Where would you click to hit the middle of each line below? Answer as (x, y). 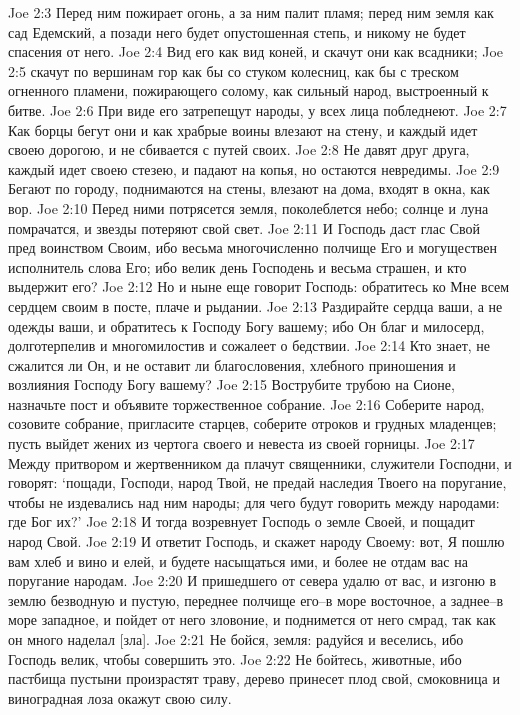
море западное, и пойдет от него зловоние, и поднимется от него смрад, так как (252, 619)
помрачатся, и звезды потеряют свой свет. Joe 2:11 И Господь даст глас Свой (244, 227)
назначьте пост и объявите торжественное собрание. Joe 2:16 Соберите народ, (246, 403)
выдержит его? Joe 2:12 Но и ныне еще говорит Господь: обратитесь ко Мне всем (259, 286)
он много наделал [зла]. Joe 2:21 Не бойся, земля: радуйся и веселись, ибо (236, 639)
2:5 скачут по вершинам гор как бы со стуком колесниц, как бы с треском (233, 70)
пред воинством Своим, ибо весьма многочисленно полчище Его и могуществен (253, 247)
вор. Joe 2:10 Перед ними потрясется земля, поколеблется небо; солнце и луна (248, 207)
